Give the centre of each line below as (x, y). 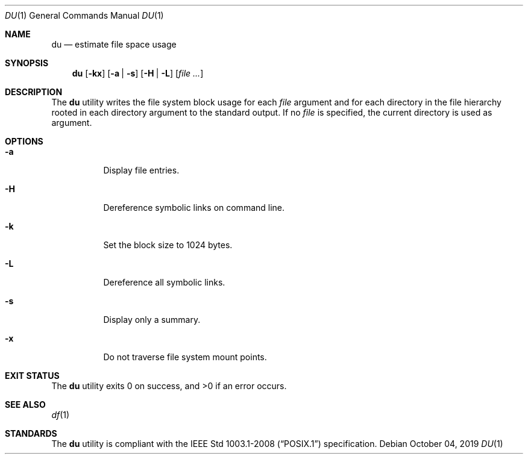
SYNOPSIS (27, 63)
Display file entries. (141, 170)
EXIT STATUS (32, 376)
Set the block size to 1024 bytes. (168, 245)
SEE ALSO (25, 404)
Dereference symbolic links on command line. (194, 208)
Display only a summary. (152, 320)
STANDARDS (31, 433)
